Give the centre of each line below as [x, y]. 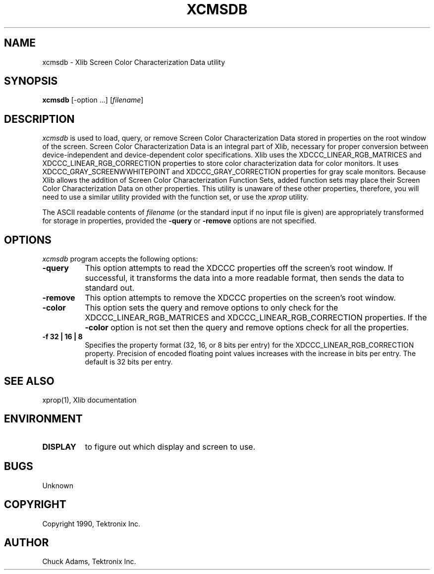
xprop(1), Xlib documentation [89, 400]
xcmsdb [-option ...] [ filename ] [93, 100]
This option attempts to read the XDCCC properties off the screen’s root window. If [239, 268]
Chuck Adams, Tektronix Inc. [89, 562]
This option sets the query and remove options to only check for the [212, 308]
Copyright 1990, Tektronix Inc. [91, 523]
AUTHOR [27, 542]
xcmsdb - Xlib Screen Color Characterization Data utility [134, 62]
